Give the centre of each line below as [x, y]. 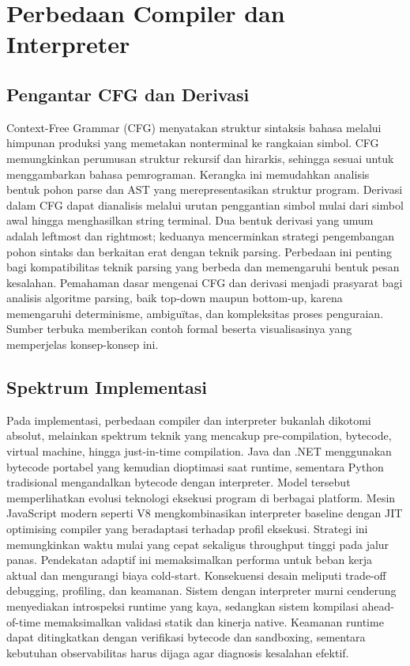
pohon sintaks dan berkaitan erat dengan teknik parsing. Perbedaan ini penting [199, 251]
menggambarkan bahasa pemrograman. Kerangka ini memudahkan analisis [188, 174]
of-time [24, 621]
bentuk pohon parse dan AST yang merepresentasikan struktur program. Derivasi [205, 189]
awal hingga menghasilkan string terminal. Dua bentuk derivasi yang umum [190, 220]
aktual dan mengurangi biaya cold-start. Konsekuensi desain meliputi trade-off [196, 575]
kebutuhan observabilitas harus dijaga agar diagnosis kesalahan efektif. [178, 652]
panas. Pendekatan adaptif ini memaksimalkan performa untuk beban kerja [189, 560]
